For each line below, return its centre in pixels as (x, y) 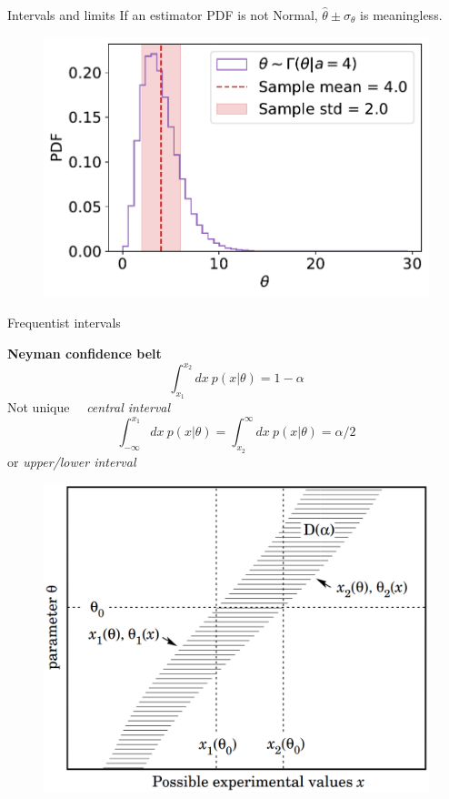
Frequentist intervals (64, 323)
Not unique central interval (89, 407)
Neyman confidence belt (85, 354)
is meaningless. (401, 15)
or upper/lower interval (72, 461)
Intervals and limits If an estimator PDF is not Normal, (163, 15)
